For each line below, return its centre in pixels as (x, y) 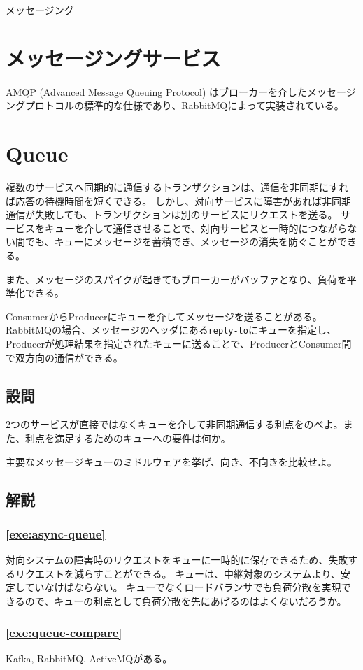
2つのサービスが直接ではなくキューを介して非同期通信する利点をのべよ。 (175, 424)
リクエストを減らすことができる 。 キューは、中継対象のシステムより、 (178, 573)
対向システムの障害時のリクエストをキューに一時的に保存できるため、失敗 (177, 560)
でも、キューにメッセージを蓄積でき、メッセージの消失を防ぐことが (181, 242)
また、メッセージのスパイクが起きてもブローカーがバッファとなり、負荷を (176, 279)
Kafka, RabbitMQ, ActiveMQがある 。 (89, 658)
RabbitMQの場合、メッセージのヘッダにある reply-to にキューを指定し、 (171, 330)
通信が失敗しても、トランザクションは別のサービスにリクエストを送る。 (172, 214)
